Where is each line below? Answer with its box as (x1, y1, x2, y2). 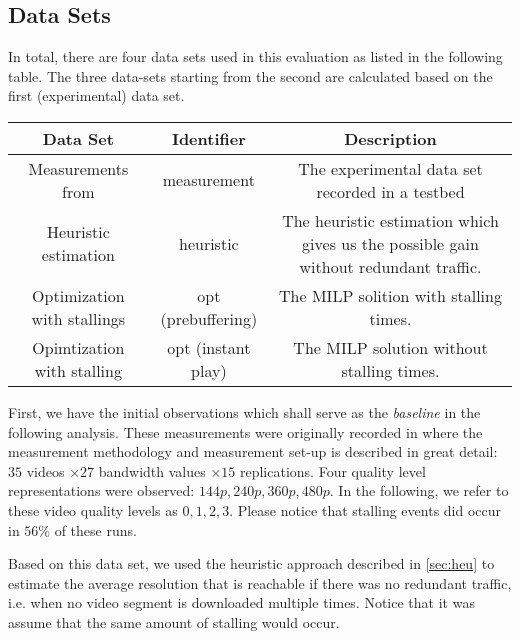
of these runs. (54, 519, 137, 540)
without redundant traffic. (299, 254, 482, 278)
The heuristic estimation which (282, 208, 499, 232)
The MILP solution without (293, 335, 488, 359)
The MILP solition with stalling (279, 283, 502, 307)
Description (344, 126, 437, 150)
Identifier (171, 126, 246, 150)
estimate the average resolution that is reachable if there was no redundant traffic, (8, 572, 512, 593)
